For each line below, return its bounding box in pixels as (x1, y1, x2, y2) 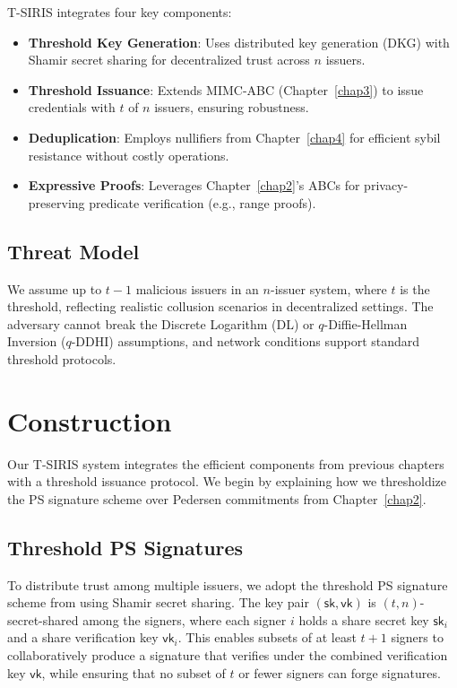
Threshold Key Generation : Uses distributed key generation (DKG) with (28, 32, 450, 51)
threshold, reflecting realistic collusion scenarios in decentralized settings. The (7, 297, 434, 316)
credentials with (28, 98, 116, 117)
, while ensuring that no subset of (41, 663, 226, 682)
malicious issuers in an (135, 279, 259, 298)
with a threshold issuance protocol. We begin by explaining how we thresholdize (7, 472, 447, 491)
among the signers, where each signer (82, 610, 287, 629)
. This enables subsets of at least (177, 628, 357, 647)
